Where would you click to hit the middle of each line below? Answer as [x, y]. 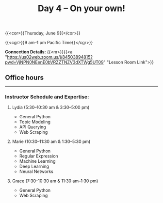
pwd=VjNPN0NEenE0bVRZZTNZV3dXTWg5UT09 [54, 62]
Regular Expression [39, 156]
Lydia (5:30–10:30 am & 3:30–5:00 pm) [51, 108]
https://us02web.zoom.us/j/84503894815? [50, 57]
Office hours [24, 77]
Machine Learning [37, 161]
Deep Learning [34, 166]
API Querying [33, 127]
